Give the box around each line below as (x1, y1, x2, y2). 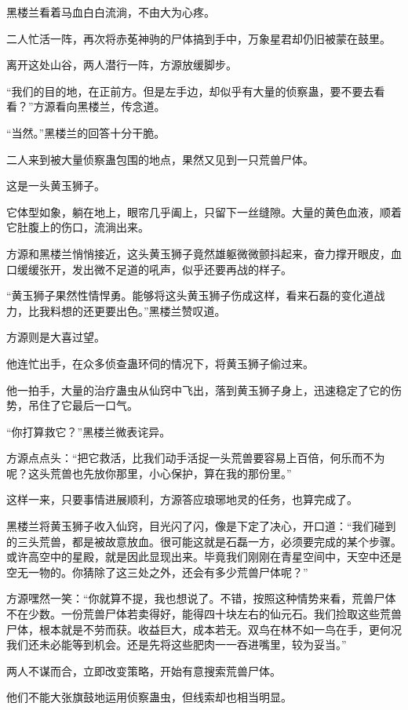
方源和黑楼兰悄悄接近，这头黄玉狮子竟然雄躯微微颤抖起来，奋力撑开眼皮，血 (6, 245, 402, 261)
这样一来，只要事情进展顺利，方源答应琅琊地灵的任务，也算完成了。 (6, 491, 358, 508)
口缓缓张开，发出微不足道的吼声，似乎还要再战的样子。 (6, 260, 292, 277)
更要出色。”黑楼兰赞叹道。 (93, 302, 226, 319)
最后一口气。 (71, 397, 138, 413)
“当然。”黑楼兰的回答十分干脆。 (6, 124, 166, 140)
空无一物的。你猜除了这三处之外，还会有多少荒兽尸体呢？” (6, 563, 308, 580)
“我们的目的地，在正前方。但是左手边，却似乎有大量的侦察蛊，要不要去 (6, 82, 374, 99)
